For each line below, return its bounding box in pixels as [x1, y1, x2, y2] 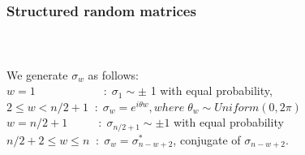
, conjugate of [173, 131, 241, 148]
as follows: [88, 66, 139, 83]
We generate [6, 66, 68, 83]
